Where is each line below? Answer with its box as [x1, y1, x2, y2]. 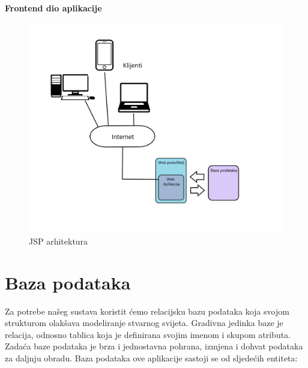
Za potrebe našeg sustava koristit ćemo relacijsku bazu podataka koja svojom [5, 304, 289, 317]
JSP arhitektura [29, 234, 88, 247]
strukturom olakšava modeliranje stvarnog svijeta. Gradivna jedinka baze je [5, 316, 283, 329]
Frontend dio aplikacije [5, 2, 102, 14]
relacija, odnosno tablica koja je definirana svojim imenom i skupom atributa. [5, 328, 291, 340]
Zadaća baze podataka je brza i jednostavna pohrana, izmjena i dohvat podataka [5, 340, 303, 352]
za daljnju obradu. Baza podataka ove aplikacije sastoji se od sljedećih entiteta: [5, 351, 298, 364]
